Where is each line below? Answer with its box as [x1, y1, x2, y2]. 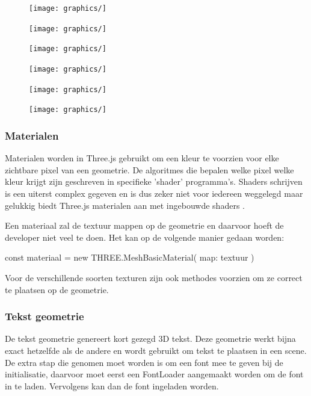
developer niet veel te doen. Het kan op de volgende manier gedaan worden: [5, 230, 285, 243]
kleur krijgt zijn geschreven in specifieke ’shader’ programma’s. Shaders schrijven [5, 175, 303, 188]
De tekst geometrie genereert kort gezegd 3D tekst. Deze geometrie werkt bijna [5, 332, 296, 345]
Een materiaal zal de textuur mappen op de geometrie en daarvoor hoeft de [5, 219, 284, 232]
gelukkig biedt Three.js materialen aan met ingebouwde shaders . [5, 199, 245, 211]
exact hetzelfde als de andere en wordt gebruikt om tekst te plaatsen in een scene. [5, 344, 307, 356]
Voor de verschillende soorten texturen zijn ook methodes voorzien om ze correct [5, 271, 303, 283]
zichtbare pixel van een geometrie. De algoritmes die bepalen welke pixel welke [5, 163, 294, 176]
